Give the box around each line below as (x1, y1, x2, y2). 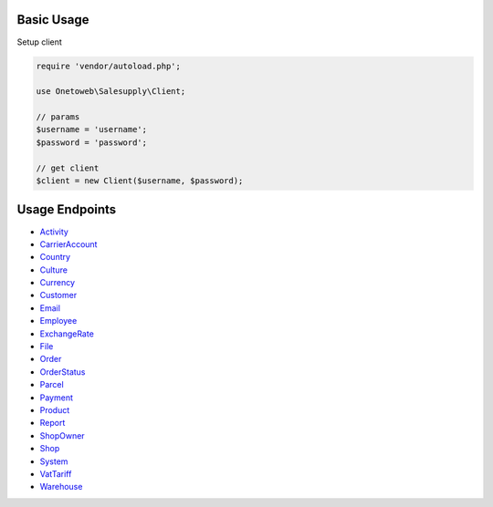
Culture (39, 264, 68, 275)
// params (36, 112, 80, 122)
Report (39, 418, 66, 429)
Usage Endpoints (16, 202, 117, 218)
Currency (39, 277, 76, 288)
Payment (39, 392, 73, 403)
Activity (39, 226, 68, 237)
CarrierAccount (39, 238, 98, 250)
